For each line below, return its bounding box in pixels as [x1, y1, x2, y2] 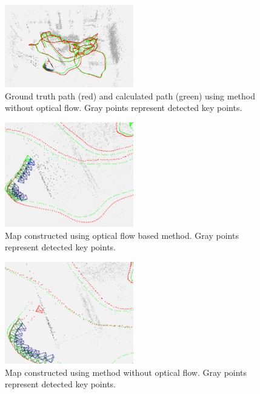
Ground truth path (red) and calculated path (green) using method [5, 89, 256, 102]
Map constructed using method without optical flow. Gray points [5, 366, 247, 378]
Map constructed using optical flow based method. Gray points [5, 229, 239, 241]
